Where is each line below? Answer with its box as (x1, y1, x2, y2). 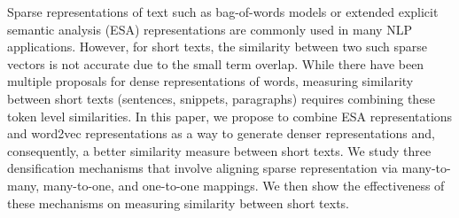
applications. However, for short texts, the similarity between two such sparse (7, 37, 427, 56)
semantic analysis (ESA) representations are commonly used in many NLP (7, 19, 412, 38)
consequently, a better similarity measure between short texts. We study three (7, 141, 432, 160)
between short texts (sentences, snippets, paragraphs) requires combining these (7, 89, 436, 107)
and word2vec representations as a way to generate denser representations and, (7, 124, 435, 143)
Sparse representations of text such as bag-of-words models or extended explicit (7, 3, 439, 20)
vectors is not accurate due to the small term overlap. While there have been (7, 54, 424, 73)
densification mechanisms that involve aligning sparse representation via (7, 159, 398, 177)
